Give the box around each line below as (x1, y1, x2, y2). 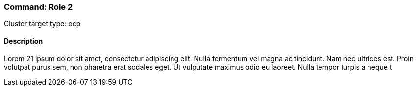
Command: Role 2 (4, 2, 73, 12)
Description (4, 36, 43, 45)
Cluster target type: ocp (4, 19, 81, 28)
